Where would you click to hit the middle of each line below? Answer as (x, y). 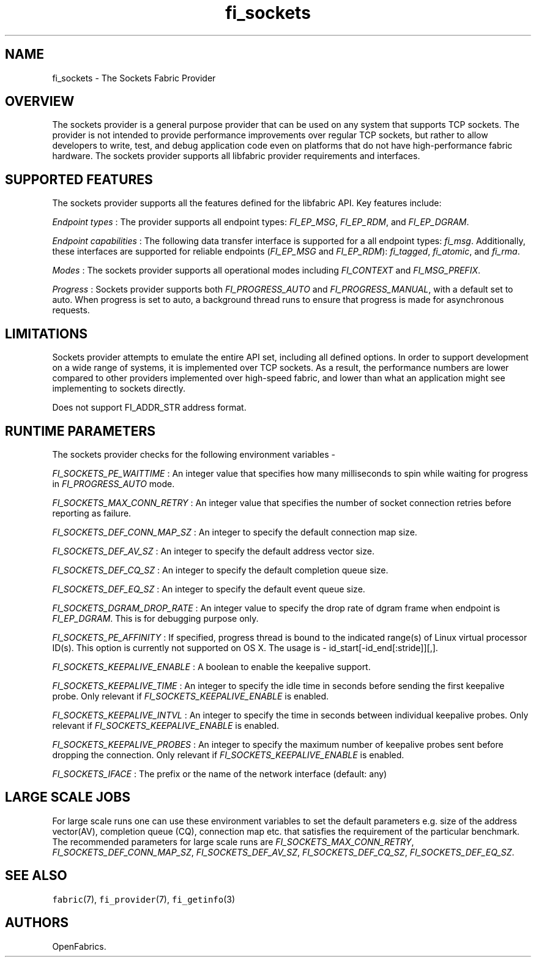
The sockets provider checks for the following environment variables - (194, 454)
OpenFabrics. (79, 946)
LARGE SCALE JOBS (68, 797)
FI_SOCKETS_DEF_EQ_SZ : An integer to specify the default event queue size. (209, 589)
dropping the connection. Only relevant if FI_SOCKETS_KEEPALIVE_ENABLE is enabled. (228, 755)
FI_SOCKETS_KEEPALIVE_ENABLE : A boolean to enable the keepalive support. (211, 666)
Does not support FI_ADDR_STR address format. (149, 408)
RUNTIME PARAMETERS (80, 431)
